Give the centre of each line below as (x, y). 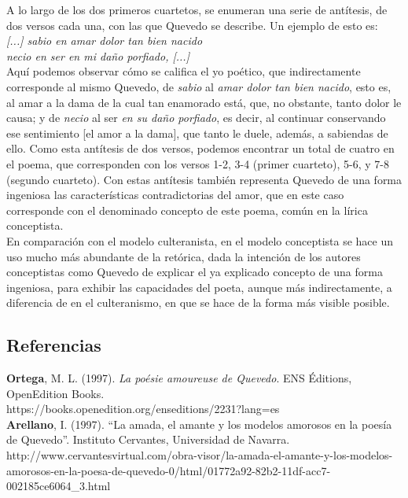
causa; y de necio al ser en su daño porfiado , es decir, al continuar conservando (196, 118)
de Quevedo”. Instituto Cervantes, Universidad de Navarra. (148, 439)
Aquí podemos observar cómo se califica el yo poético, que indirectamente (184, 71)
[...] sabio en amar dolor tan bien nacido (105, 41)
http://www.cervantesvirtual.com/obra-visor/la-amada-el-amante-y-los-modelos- (200, 455)
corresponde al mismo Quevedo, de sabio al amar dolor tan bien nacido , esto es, (199, 86)
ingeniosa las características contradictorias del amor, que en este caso (175, 195)
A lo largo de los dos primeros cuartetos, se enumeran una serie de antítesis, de (197, 9)
